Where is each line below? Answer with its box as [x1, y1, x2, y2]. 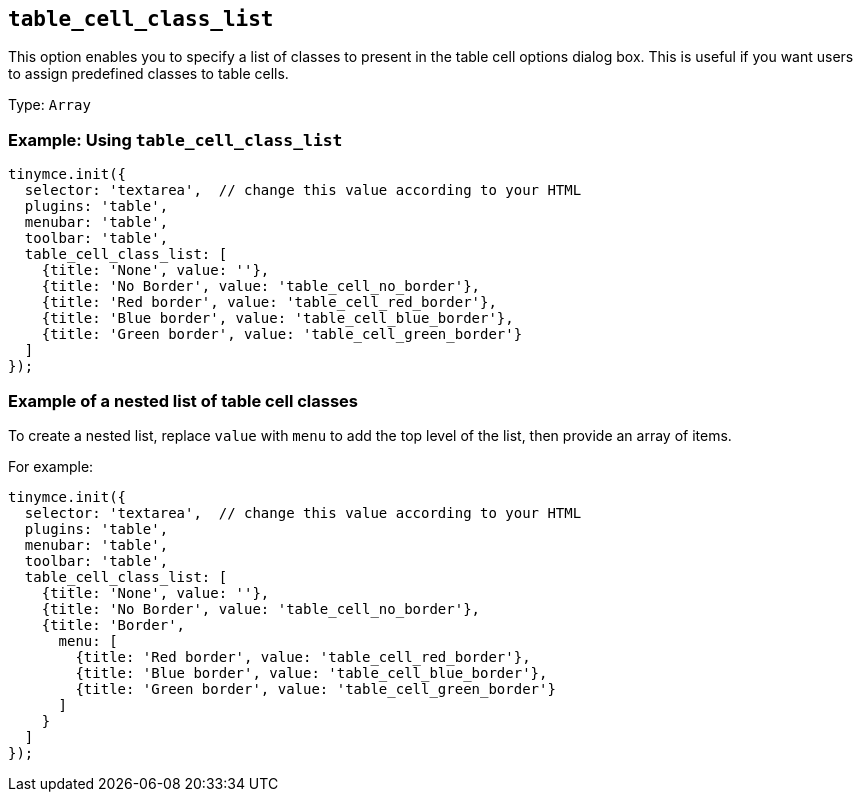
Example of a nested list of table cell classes [8, 390, 358, 411]
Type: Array [8, 96, 91, 114]
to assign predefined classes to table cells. [8, 65, 289, 83]
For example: [8, 457, 94, 475]
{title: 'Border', [41, 616, 186, 633]
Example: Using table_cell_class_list [8, 129, 343, 150]
